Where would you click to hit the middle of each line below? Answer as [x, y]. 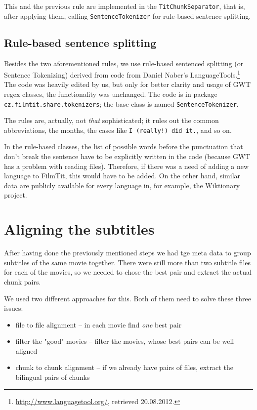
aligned [26, 350]
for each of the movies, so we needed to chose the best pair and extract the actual [128, 272]
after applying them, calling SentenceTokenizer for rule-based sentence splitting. [128, 16]
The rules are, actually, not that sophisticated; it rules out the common [111, 120]
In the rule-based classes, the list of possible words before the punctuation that [124, 146]
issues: [14, 308]
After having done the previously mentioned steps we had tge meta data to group [128, 253]
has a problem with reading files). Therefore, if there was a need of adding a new [127, 166]
